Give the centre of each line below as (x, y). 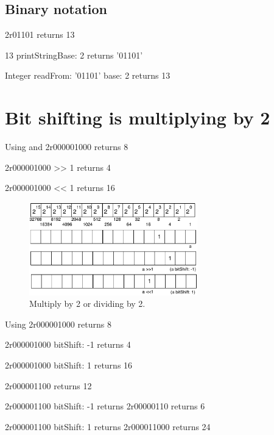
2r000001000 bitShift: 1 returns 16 (69, 365)
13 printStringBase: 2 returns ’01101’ (74, 55)
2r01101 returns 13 (40, 34)
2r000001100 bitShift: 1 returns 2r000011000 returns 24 (108, 426)
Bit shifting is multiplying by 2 (138, 117)
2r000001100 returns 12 (48, 385)
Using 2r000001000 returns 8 (58, 324)
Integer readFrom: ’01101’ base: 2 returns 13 (88, 75)
